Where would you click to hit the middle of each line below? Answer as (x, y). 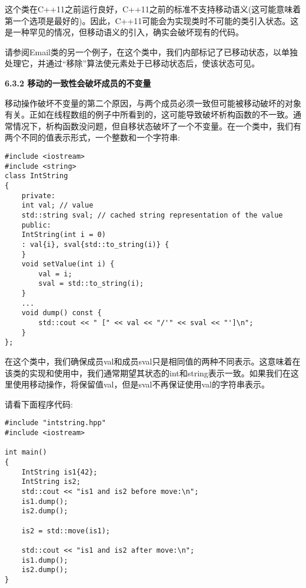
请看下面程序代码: (39, 404)
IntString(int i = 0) (64, 235)
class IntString (36, 176)
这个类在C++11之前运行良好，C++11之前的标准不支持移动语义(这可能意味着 (153, 9)
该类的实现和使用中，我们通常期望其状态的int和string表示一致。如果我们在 (148, 372)
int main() (26, 452)
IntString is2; (51, 482)
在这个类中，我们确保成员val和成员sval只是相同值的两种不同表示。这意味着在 (153, 361)
